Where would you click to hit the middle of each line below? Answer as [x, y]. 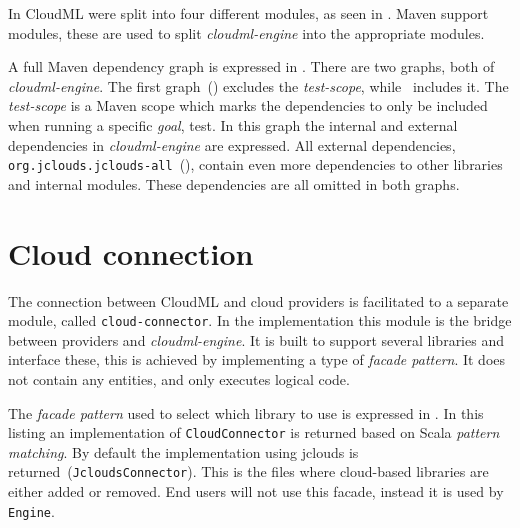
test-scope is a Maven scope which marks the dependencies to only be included [248, 105]
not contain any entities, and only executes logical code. [179, 378]
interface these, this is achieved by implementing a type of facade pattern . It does [257, 359]
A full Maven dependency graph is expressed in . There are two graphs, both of [251, 66]
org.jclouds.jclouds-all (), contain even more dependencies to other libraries [255, 164]
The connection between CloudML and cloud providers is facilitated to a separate [258, 300]
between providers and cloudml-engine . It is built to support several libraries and [256, 339]
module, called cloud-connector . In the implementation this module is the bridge [260, 320]
